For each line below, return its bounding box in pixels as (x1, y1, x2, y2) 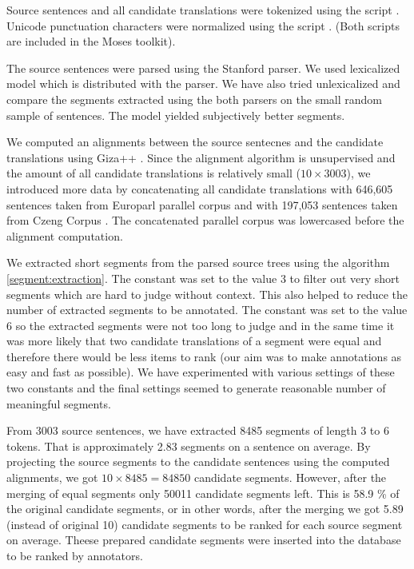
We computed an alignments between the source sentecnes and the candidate (6, 133, 384, 150)
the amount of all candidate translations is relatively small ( (6, 165, 301, 181)
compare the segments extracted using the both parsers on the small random (6, 90, 383, 107)
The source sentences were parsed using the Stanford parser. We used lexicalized (6, 59, 400, 76)
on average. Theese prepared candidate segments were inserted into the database (6, 531, 401, 548)
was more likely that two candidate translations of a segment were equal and (6, 332, 382, 349)
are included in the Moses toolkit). (6, 33, 176, 50)
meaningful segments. (6, 395, 111, 412)
